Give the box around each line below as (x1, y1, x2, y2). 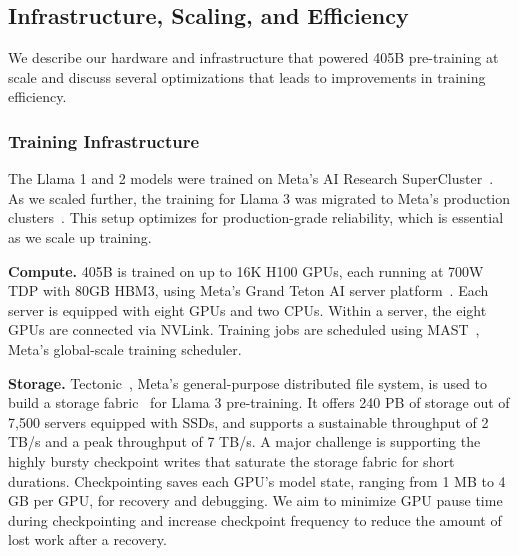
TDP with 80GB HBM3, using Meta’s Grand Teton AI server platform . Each (8, 280, 489, 301)
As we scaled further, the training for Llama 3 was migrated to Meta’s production (8, 187, 511, 208)
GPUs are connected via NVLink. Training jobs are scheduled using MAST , (8, 319, 480, 340)
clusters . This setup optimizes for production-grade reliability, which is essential (8, 207, 504, 228)
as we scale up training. (8, 226, 152, 247)
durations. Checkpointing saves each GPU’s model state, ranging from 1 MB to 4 (8, 470, 506, 491)
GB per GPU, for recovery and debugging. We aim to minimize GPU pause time (8, 490, 503, 511)
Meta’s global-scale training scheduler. (8, 338, 242, 359)
